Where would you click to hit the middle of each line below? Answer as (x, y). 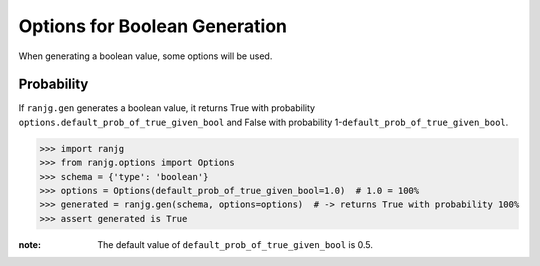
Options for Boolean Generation (152, 26)
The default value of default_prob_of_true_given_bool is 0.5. (235, 244)
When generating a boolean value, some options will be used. (145, 56)
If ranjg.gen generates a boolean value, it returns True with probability (166, 108)
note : (30, 244)
